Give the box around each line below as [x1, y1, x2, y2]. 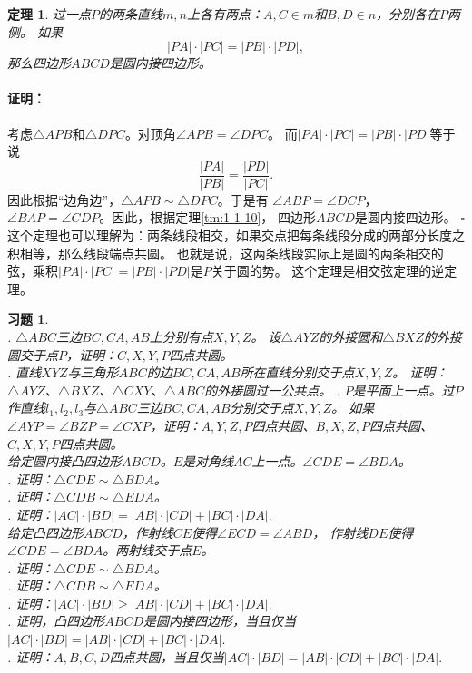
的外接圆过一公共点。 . [204, 380, 340, 399]
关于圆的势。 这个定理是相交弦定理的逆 [211, 261, 445, 280]
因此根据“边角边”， [7, 190, 122, 209]
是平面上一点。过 [352, 380, 455, 399]
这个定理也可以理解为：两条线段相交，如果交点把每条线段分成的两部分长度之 [7, 226, 465, 245]
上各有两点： [186, 5, 263, 23]
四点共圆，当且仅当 [109, 647, 224, 666]
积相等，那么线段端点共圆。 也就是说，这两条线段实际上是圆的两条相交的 [7, 243, 444, 262]
